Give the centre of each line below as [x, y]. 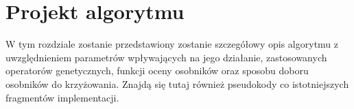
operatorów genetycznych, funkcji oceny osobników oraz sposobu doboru [157, 71]
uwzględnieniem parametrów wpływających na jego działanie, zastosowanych [166, 57]
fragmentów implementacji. [62, 97]
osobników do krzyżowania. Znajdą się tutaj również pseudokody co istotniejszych [177, 83]
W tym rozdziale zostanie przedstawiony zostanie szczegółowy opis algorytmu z [172, 44]
